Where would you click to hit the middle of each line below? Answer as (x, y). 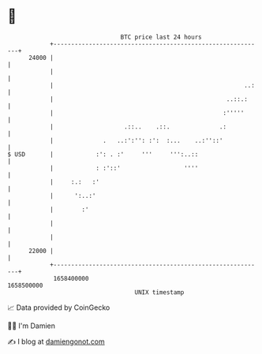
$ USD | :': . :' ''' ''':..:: (103, 154)
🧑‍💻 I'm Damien (32, 326)
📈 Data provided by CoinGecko (59, 307)
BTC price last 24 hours (161, 37)
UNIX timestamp (159, 292)
